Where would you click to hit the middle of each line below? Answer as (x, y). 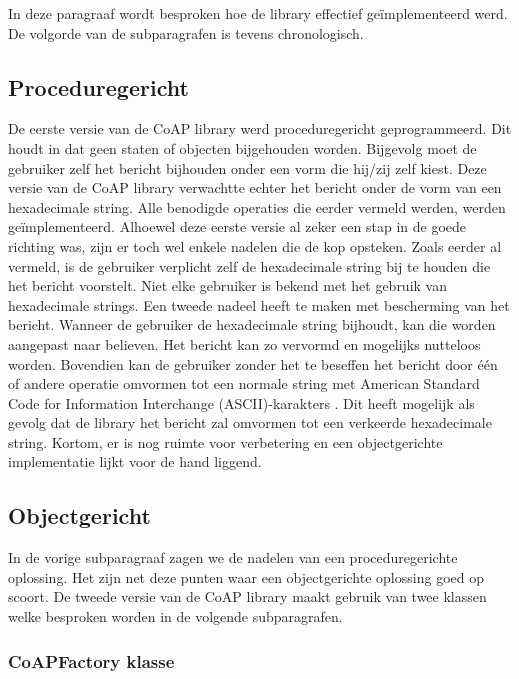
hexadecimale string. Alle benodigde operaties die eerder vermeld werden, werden (257, 206)
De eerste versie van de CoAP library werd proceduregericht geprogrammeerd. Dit (260, 128)
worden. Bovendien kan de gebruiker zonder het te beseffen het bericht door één (253, 363)
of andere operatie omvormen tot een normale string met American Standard (244, 383)
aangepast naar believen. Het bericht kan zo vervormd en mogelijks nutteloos (244, 343)
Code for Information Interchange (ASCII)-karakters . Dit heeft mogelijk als (241, 402)
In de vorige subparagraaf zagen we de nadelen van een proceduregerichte (233, 557)
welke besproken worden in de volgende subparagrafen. (175, 616)
